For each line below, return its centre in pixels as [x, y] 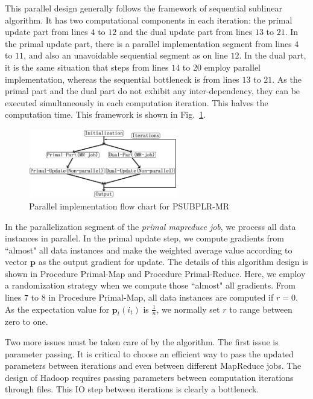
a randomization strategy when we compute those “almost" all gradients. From [150, 285]
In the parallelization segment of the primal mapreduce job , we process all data [150, 226]
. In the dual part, [273, 55]
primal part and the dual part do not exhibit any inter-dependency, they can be [153, 91]
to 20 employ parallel [222, 67]
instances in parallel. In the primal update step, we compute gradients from [144, 238]
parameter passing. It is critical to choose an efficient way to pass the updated [149, 353]
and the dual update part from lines [186, 32]
